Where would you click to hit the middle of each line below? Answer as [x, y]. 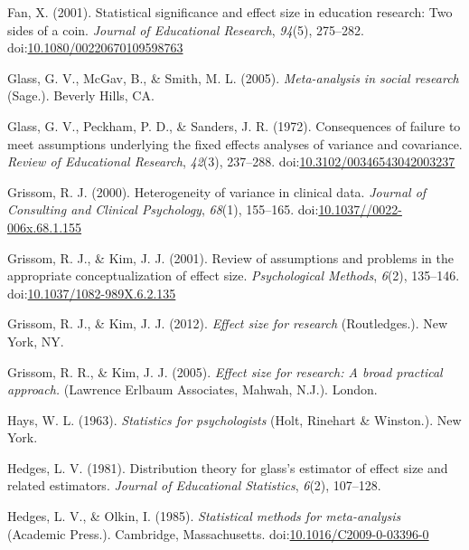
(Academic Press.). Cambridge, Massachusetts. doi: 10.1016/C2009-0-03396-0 [218, 533]
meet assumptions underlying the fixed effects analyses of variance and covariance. [235, 143]
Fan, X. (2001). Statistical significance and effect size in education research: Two [230, 12]
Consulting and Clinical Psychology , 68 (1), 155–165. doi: [163, 209]
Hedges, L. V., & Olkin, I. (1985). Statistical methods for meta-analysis [204, 516]
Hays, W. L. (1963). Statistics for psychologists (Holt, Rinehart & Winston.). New [234, 419]
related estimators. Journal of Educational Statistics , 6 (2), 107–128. [194, 485]
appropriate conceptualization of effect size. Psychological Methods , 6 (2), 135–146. [234, 275]
